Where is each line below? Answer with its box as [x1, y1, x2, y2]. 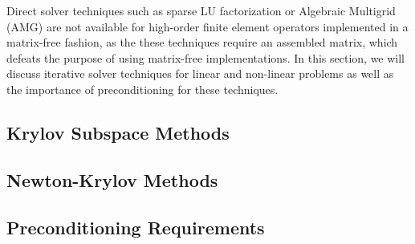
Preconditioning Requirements [6, 214, 265, 239]
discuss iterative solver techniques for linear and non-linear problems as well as [6, 65, 394, 82]
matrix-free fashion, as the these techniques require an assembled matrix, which [6, 34, 398, 51]
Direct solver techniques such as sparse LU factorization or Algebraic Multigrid [6, 2, 396, 18]
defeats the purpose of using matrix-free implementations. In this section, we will [6, 49, 405, 66]
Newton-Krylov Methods [6, 167, 218, 192]
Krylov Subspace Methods [6, 120, 230, 144]
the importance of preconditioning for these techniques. [6, 80, 279, 97]
